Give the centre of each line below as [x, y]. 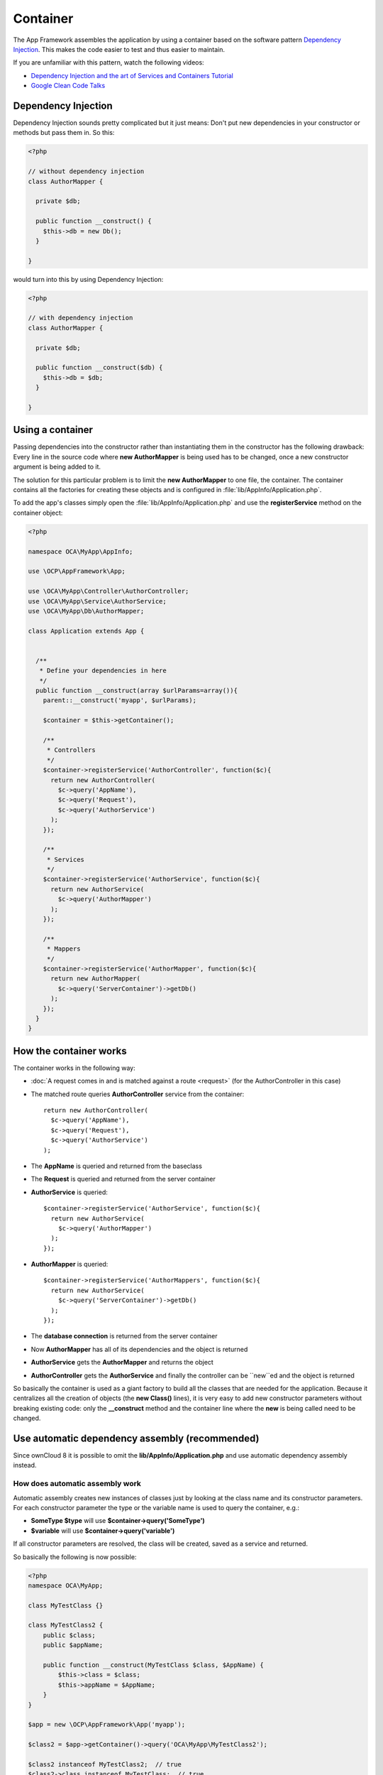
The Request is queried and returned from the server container [123, 1179]
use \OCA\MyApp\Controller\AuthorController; [109, 591]
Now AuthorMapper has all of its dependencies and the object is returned [139, 1349]
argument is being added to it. [57, 467]
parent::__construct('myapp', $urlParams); [120, 700]
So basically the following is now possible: [75, 1557]
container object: [38, 513]
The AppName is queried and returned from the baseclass [116, 1166]
